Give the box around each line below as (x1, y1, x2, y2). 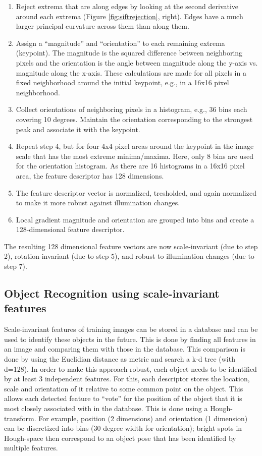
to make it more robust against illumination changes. (16, 197, 180, 208)
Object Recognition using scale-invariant (4, 286, 220, 301)
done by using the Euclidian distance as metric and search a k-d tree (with (4, 354, 235, 364)
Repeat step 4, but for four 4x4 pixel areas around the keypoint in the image (16, 141, 254, 151)
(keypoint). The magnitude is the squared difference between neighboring (16, 47, 243, 58)
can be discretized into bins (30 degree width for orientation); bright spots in (4, 423, 242, 433)
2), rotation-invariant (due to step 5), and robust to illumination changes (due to (4, 251, 254, 261)
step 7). (4, 261, 27, 271)
